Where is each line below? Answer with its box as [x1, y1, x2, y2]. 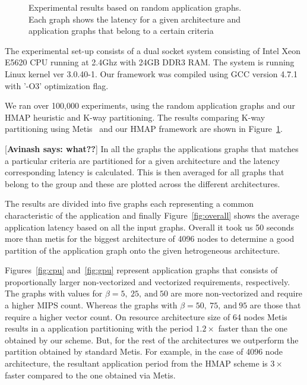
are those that [249, 299, 301, 311]
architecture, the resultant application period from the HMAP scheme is [5, 357, 268, 370]
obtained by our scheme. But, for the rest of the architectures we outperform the [5, 333, 299, 346]
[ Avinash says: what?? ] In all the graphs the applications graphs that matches [5, 142, 299, 154]
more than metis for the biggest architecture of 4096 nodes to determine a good [5, 232, 295, 245]
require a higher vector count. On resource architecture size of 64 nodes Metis [5, 310, 287, 323]
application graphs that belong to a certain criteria [29, 24, 214, 37]
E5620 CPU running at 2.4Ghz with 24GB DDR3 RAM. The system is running [5, 56, 295, 68]
